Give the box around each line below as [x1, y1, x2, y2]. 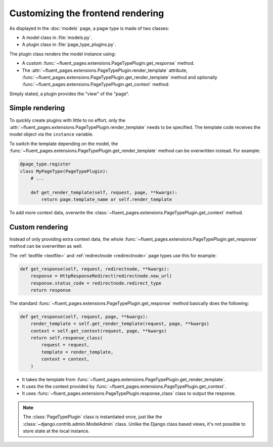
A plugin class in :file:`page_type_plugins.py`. [22, 41, 116, 48]
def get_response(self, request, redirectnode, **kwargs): [20, 266, 169, 272]
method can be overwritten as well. [9, 243, 83, 249]
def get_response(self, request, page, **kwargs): [20, 314, 149, 320]
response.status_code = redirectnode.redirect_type [30, 280, 162, 286]
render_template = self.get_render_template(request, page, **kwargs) [30, 321, 210, 327]
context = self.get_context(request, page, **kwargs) [30, 328, 167, 334]
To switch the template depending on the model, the [9, 141, 118, 147]
